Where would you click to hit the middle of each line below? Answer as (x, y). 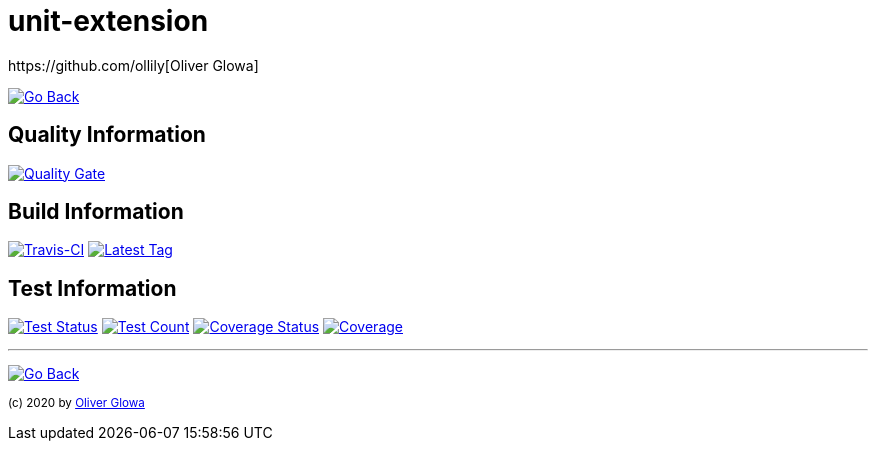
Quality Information (107, 135)
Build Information (96, 212)
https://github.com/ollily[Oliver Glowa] (133, 65)
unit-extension (108, 21)
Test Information (92, 288)
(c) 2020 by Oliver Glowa (76, 403)
